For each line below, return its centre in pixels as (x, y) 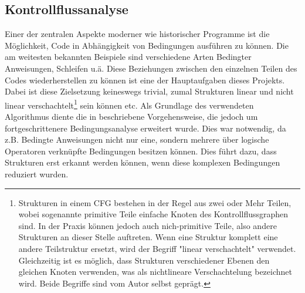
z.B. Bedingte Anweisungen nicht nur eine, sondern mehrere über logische (137, 139)
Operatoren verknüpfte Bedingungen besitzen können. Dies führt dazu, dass (141, 151)
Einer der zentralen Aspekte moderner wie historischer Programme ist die (137, 34)
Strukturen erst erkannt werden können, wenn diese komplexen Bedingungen (143, 162)
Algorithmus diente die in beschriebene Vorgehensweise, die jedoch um (131, 117)
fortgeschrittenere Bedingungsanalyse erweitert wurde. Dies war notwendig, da (145, 128)
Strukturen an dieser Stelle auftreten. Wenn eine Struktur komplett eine (148, 237)
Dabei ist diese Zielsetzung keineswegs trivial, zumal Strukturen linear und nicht (149, 91)
